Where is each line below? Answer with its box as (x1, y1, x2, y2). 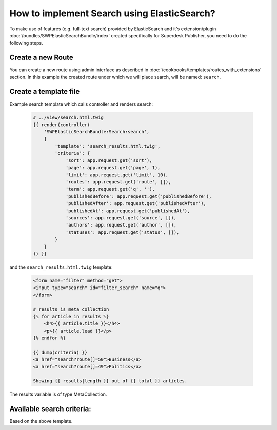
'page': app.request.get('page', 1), (65, 165, 161, 171)
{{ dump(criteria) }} (33, 349, 88, 355)
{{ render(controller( (33, 121, 90, 128)
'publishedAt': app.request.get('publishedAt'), (65, 208, 190, 214)
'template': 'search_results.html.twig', (54, 144, 161, 149)
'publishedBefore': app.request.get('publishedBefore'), (65, 193, 212, 199)
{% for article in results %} (33, 313, 109, 319)
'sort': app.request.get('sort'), (65, 157, 152, 163)
